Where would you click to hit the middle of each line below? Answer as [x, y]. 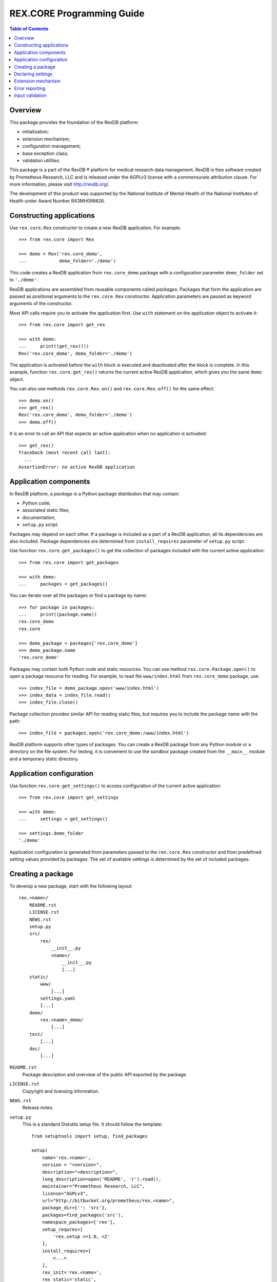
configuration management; [52, 146]
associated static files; [46, 510]
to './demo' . [24, 280]
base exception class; [45, 153]
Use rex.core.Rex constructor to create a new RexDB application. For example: [95, 228]
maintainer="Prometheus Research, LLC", [94, 1186]
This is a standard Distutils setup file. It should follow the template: [92, 1124]
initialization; [36, 132]
